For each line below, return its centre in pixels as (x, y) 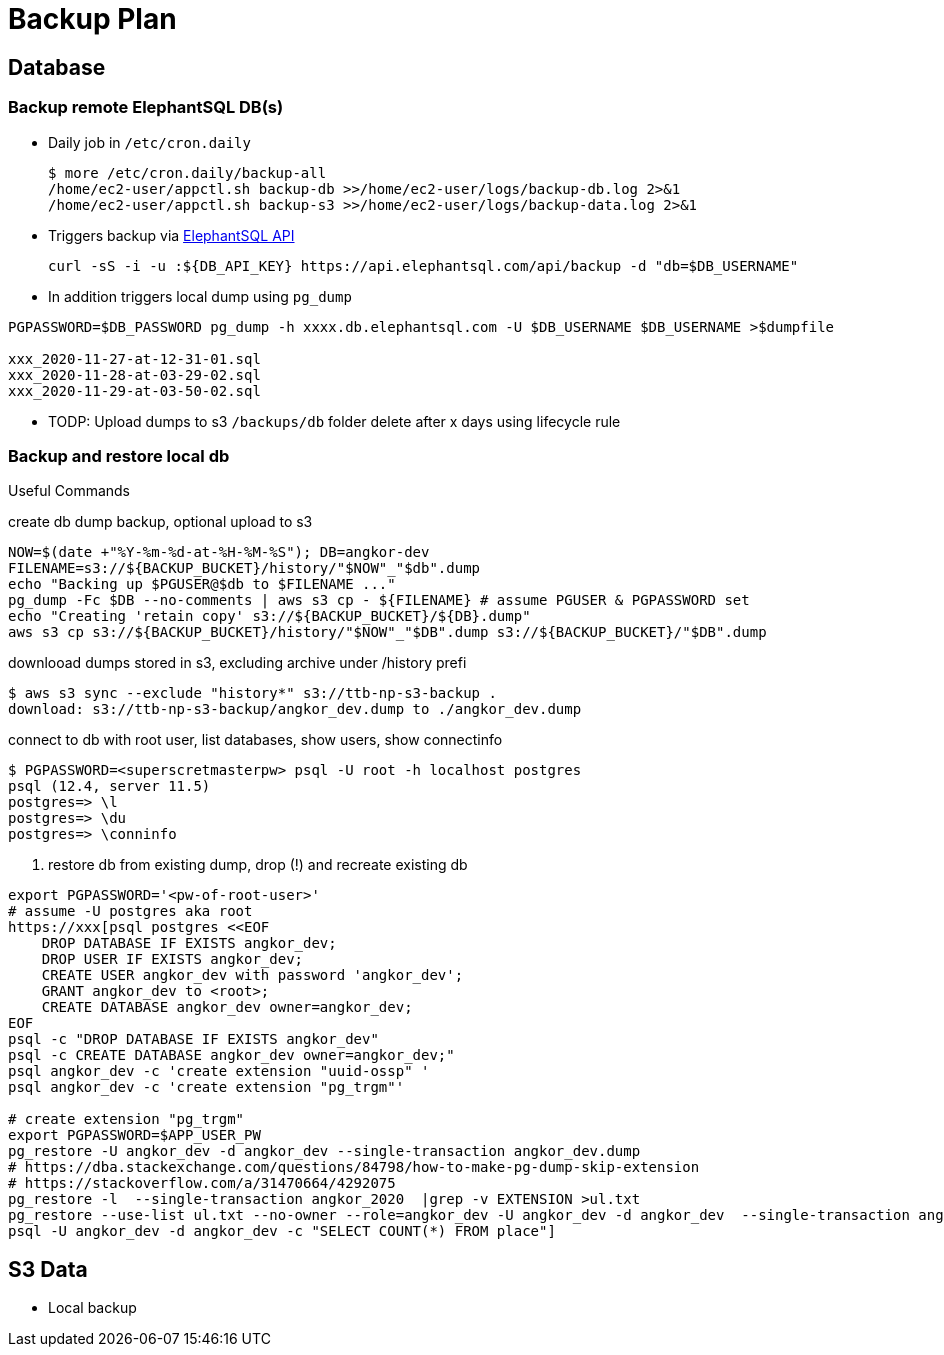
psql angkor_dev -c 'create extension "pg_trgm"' (206, 1087)
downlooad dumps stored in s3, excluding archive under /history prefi (237, 663)
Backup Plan (92, 19)
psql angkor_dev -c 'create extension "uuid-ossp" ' (219, 1071)
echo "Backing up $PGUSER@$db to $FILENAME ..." (202, 584)
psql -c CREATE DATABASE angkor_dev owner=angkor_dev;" (231, 1055)
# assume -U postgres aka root (130, 911)
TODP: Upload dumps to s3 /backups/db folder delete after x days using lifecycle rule (334, 421)
